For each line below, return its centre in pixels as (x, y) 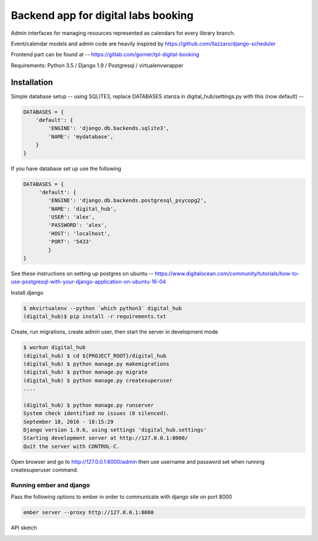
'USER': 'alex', (72, 217)
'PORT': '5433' (70, 242)
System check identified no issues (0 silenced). (96, 413)
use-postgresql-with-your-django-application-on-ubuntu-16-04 (88, 282)
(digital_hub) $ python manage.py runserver (89, 405)
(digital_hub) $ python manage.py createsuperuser (98, 380)
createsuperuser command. (45, 470)
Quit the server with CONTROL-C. (72, 446)
